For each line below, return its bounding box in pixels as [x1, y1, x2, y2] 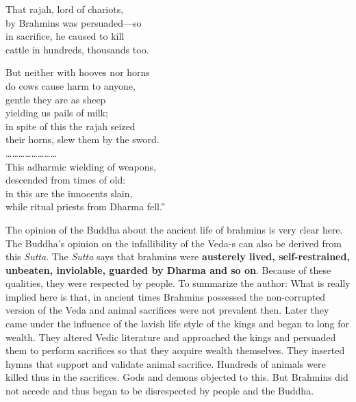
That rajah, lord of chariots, [5, 2, 124, 16]
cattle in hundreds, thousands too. [5, 42, 149, 56]
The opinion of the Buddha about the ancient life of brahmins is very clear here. [5, 222, 343, 236]
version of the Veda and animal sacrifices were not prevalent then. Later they [5, 303, 329, 317]
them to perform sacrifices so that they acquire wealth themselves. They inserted [5, 343, 345, 357]
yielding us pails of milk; [5, 105, 108, 120]
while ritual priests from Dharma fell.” [5, 199, 166, 214]
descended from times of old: [5, 173, 126, 187]
